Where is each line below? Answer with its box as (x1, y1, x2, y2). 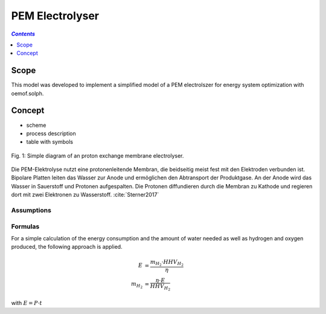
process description (26, 130, 77, 137)
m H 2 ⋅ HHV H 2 (150, 258, 184, 268)
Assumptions (11, 206, 51, 214)
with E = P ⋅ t (11, 299, 42, 306)
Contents (11, 30, 36, 37)
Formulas (11, 222, 40, 231)
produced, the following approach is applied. (11, 243, 123, 251)
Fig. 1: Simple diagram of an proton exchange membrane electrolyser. (11, 152, 184, 159)
